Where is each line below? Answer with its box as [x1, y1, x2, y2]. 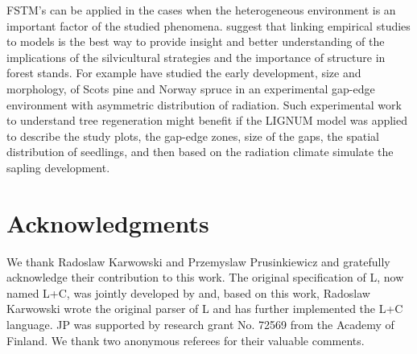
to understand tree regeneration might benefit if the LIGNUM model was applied [6, 112, 408, 129]
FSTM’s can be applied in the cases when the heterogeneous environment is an [6, 2, 396, 18]
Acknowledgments [6, 206, 209, 239]
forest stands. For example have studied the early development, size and [6, 64, 361, 81]
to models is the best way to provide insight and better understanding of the [6, 33, 385, 50]
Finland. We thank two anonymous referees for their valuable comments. [6, 331, 365, 348]
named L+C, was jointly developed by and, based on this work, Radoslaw [6, 284, 370, 301]
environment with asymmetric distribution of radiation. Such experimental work [6, 96, 402, 113]
